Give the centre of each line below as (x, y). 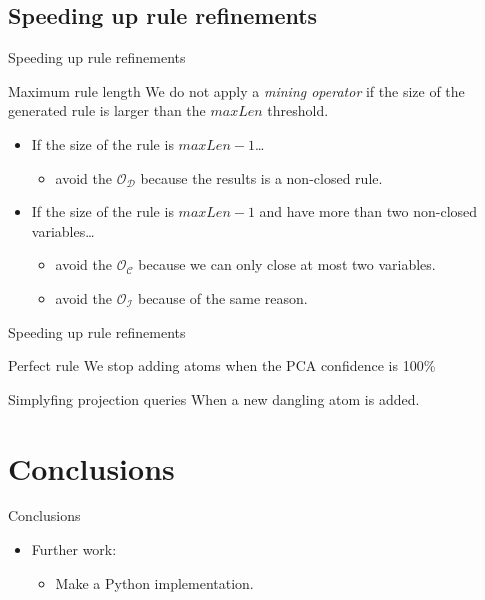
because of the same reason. (222, 297)
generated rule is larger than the (107, 110)
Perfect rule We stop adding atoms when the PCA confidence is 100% (222, 365)
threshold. (298, 110)
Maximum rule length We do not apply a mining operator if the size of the (236, 90)
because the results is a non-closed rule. (261, 177)
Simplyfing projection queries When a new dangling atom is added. (214, 398)
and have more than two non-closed (368, 211)
